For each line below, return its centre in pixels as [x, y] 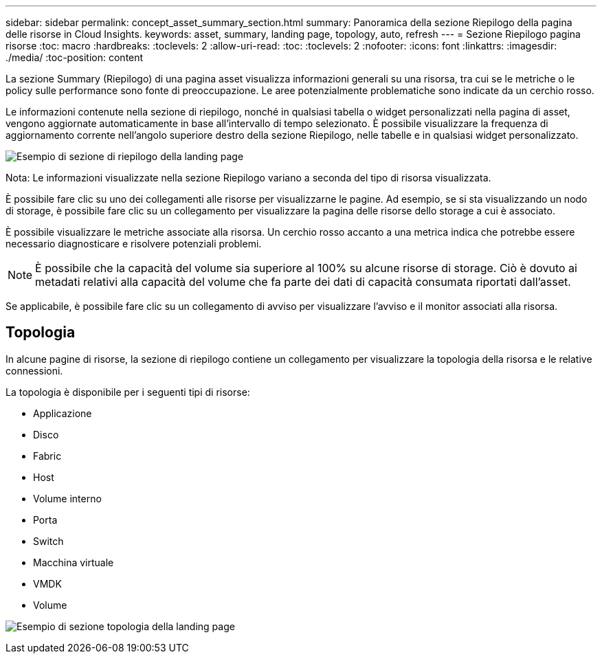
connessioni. [34, 370]
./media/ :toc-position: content [75, 57]
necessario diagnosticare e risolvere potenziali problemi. [134, 244]
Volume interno [67, 498]
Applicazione [63, 413]
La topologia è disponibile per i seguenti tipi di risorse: [128, 392]
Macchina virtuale [74, 562]
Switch [48, 541]
